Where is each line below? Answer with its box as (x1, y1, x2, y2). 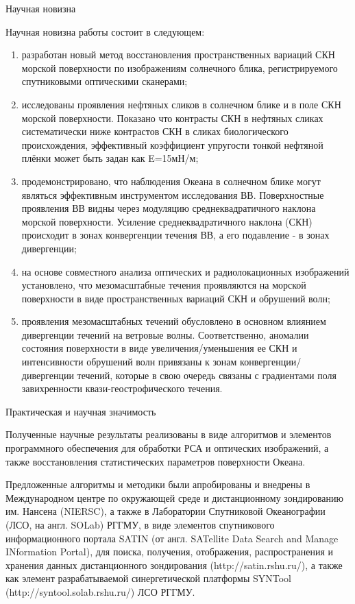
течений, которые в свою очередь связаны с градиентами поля (77, 367, 336, 382)
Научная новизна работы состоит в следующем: (5, 24, 205, 38)
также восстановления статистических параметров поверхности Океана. (5, 454, 306, 468)
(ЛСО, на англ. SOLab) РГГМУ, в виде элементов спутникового (5, 518, 275, 531)
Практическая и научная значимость (5, 404, 156, 418)
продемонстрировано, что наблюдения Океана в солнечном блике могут (21, 173, 321, 188)
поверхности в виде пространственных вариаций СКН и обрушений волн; (21, 291, 330, 305)
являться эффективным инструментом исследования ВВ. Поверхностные (21, 187, 324, 202)
